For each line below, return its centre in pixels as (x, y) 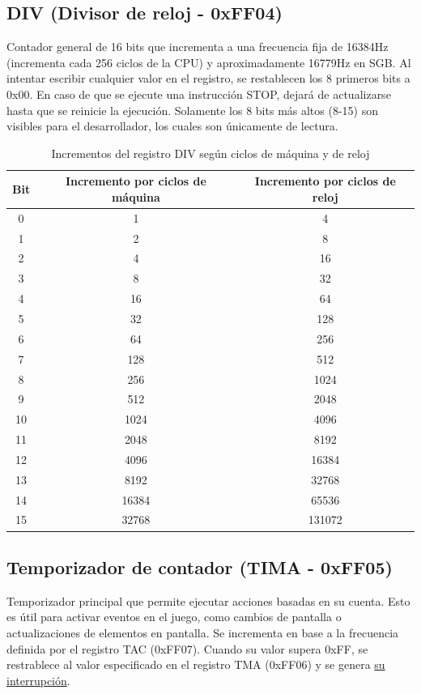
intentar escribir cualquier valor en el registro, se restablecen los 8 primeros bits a (208, 78)
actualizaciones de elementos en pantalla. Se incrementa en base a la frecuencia (203, 632)
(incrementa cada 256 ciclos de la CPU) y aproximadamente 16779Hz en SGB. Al (209, 62)
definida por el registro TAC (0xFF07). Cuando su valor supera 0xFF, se (187, 648)
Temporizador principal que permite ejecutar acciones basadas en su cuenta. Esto (208, 600)
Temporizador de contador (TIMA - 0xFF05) (200, 566)
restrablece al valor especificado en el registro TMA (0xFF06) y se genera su (196, 664)
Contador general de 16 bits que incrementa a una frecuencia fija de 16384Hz (198, 47)
